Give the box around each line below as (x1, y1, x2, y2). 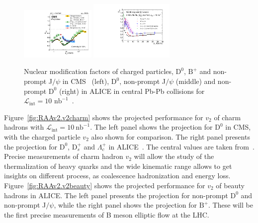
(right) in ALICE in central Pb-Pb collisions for (59, 85, 205, 96)
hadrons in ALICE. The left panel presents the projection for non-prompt (4, 190, 228, 200)
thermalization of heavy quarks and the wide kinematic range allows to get (4, 160, 232, 171)
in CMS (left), (62, 76, 109, 86)
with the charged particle (4, 132, 81, 142)
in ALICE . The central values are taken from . (108, 141, 255, 151)
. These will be (208, 200, 253, 210)
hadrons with (4, 122, 44, 132)
